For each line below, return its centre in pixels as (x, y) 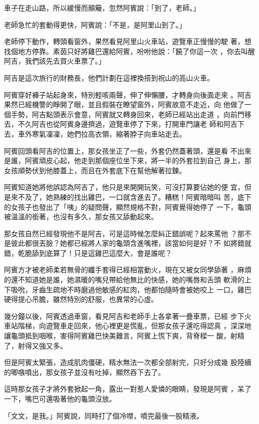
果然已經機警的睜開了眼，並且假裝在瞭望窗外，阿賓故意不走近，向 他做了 (124, 104)
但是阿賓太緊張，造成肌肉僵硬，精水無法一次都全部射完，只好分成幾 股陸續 (128, 362)
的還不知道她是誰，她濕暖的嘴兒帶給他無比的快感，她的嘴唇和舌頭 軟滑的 (124, 280)
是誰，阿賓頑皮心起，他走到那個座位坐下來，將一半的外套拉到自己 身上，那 (128, 160)
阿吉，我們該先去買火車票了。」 (55, 61)
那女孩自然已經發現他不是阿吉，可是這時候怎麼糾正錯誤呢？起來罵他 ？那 (124, 233)
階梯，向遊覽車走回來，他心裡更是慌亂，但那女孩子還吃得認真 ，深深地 (134, 326)
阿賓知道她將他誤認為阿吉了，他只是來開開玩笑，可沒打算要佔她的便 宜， (124, 187)
